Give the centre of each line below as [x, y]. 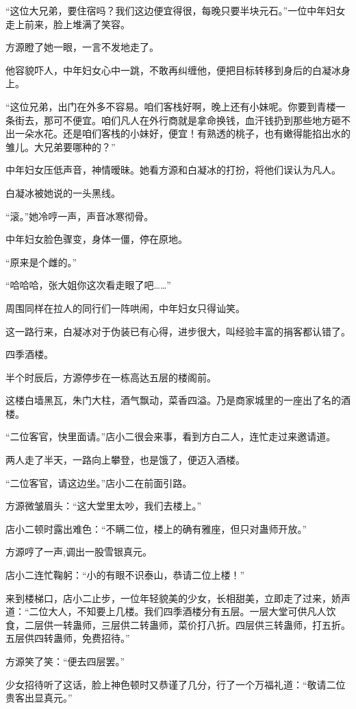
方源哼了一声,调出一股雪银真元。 [79, 552]
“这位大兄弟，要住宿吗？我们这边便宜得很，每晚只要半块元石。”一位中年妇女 [176, 10]
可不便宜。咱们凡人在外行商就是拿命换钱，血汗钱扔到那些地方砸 [197, 120]
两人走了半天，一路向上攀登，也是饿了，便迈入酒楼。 [125, 460]
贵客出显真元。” [39, 698]
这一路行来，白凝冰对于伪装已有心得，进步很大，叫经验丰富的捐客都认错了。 [178, 331]
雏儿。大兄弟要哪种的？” [61, 146]
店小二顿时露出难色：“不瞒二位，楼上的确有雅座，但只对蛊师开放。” [156, 528]
